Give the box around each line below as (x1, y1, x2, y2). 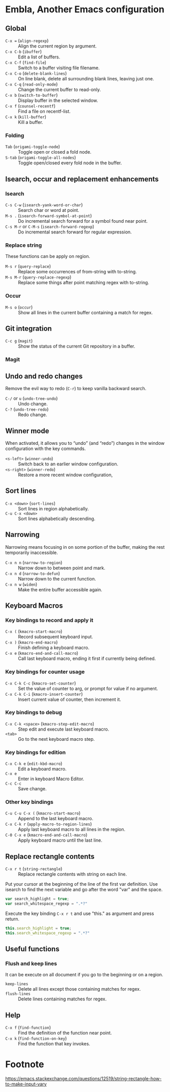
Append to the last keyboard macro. (18, 816, 93, 822)
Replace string (5, 242, 42, 249)
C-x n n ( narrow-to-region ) (5, 559, 63, 565)
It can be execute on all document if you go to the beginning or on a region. (5, 972, 163, 978)
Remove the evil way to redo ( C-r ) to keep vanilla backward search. (5, 386, 147, 392)
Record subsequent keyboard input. (18, 634, 93, 640)
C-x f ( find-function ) (5, 1024, 51, 1031)
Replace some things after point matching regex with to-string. (18, 280, 149, 286)
